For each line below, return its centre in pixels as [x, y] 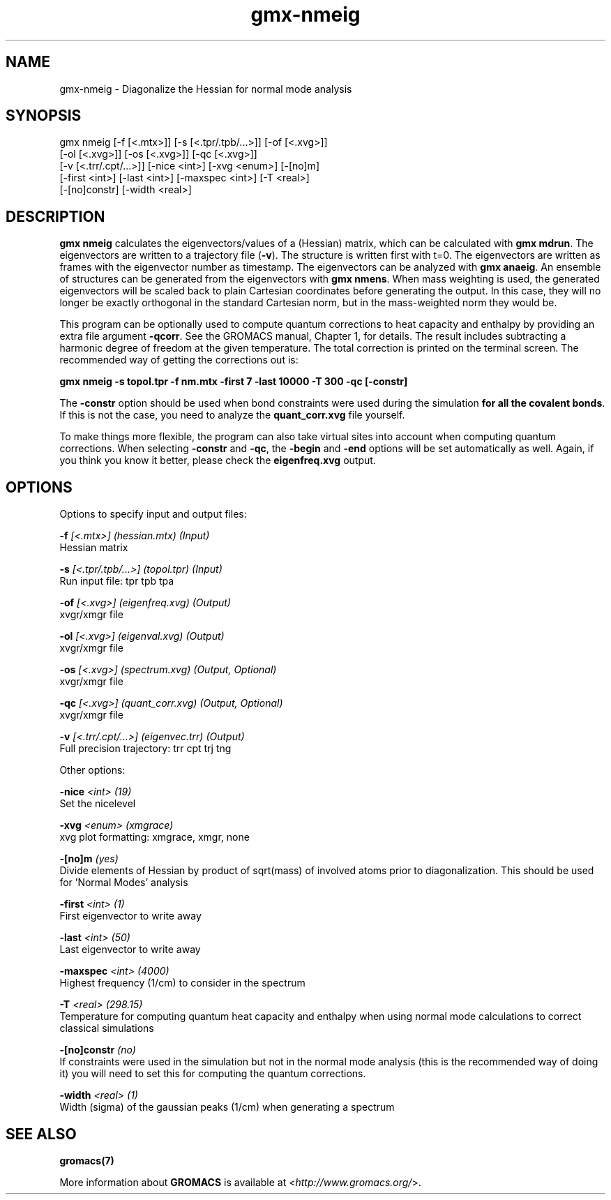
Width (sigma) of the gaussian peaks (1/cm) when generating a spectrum [227, 1107]
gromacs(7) [87, 1160]
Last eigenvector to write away [130, 950]
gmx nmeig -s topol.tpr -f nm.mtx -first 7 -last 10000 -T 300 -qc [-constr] [234, 382]
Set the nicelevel [98, 804]
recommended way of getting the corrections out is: [179, 360]
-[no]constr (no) [98, 1050]
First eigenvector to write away [130, 916]
